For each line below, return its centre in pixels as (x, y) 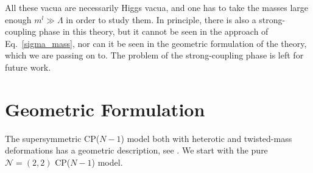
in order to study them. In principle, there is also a (161, 19)
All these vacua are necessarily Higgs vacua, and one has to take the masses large (157, 7)
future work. (28, 67)
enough (18, 19)
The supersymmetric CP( (52, 138)
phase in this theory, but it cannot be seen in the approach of (154, 31)
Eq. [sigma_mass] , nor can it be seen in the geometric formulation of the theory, (156, 43)
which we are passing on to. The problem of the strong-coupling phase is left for (154, 55)
